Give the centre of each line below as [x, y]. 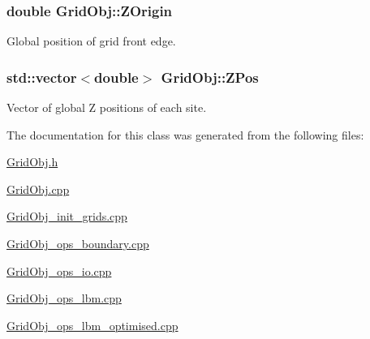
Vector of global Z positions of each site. [107, 107]
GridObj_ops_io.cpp [59, 270]
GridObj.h [32, 162]
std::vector [42, 77]
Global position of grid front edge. [91, 41]
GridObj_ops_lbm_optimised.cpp [92, 325]
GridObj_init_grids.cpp [67, 216]
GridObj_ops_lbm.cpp [64, 298]
